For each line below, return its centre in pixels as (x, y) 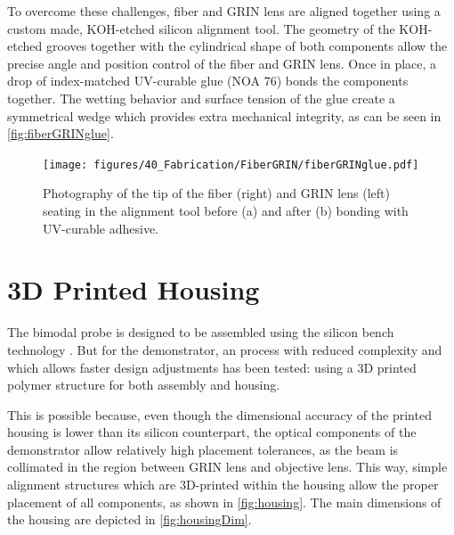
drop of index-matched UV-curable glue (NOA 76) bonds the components (208, 81)
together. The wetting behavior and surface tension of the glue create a (201, 98)
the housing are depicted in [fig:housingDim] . (130, 519)
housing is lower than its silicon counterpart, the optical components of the (212, 432)
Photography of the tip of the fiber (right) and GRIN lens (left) (217, 193)
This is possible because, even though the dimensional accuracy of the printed (219, 414)
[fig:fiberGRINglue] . (61, 133)
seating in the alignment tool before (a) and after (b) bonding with (226, 210)
